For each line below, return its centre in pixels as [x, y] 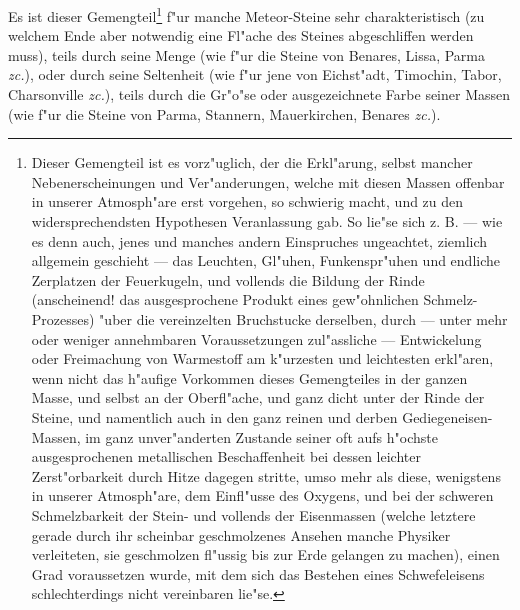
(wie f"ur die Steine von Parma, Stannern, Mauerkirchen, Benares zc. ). [224, 113]
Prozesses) [63, 318]
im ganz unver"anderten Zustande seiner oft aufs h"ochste [261, 436]
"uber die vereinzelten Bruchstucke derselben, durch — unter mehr [303, 318]
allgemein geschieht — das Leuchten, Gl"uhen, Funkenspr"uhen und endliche [265, 260]
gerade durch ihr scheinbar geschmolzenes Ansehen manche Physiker [241, 534]
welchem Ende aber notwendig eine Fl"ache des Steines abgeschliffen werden [241, 35]
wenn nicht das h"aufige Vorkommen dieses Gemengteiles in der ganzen [249, 377]
